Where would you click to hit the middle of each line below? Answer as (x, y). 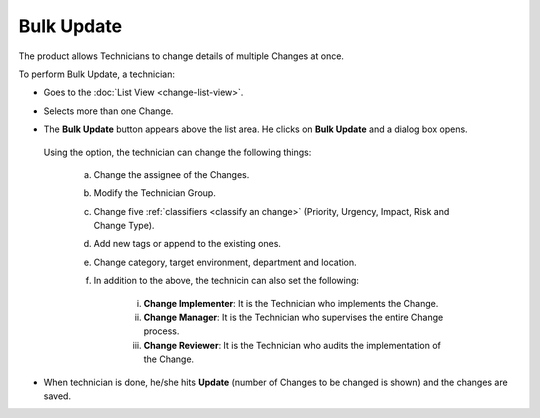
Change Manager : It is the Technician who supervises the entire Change (293, 317)
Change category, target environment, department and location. (225, 262)
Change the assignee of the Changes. (171, 174)
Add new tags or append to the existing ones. (187, 244)
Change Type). (124, 226)
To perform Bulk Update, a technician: (96, 74)
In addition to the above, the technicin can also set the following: (226, 281)
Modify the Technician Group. (155, 193)
